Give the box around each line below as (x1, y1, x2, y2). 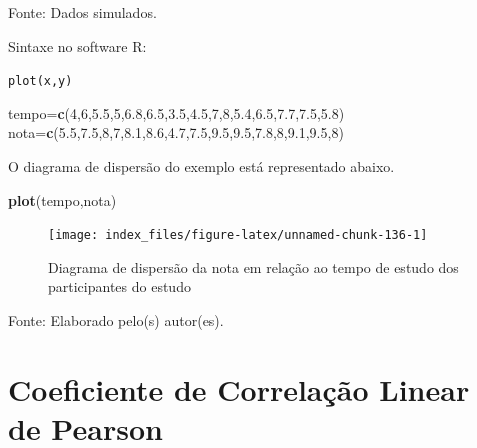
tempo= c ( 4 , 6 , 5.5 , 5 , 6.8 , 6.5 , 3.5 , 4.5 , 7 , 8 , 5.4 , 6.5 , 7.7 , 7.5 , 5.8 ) (8, 102, 345, 123)
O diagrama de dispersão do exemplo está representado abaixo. (8, 156, 395, 177)
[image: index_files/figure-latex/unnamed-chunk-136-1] (48, 228, 428, 243)
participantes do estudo (48, 276, 191, 297)
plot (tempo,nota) (8, 189, 117, 210)
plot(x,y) (8, 74, 73, 89)
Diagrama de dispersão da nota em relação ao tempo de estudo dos (48, 256, 459, 277)
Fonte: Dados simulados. (8, 2, 157, 22)
